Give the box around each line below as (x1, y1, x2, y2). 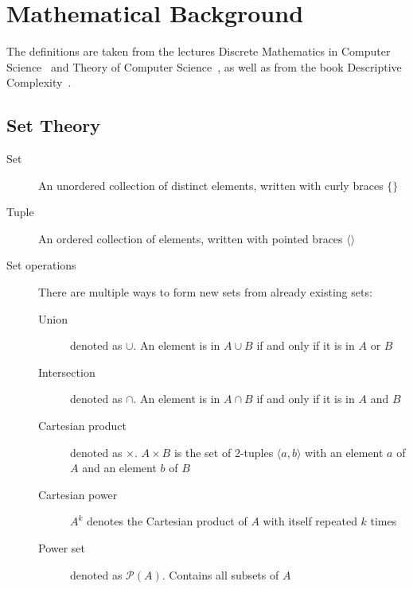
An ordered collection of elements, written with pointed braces (38, 230, 343, 246)
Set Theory (6, 113, 100, 138)
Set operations (6, 257, 76, 273)
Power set (38, 540, 86, 556)
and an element (82, 459, 157, 476)
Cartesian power (38, 486, 118, 502)
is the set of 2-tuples (173, 444, 274, 460)
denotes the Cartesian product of (87, 513, 247, 529)
